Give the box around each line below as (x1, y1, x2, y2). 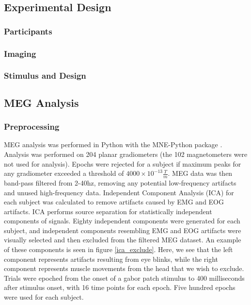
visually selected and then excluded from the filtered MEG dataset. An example (4, 235, 241, 245)
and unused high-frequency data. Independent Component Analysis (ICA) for (4, 187, 234, 197)
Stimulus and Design (4, 69, 86, 82)
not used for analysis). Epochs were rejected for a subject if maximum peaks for (4, 158, 241, 169)
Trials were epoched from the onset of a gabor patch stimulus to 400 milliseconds (4, 272, 245, 283)
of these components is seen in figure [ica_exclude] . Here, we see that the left (4, 244, 233, 254)
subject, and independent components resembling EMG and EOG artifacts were (4, 225, 241, 235)
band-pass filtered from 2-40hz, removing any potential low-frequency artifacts (4, 177, 236, 187)
